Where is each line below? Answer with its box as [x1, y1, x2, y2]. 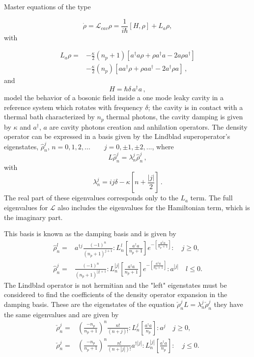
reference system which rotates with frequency [4, 102, 143, 112]
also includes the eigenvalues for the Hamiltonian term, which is [57, 202, 250, 213]
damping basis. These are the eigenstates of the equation [4, 299, 175, 309]
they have [214, 299, 243, 309]
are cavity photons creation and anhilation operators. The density [49, 121, 248, 132]
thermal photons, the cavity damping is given [106, 111, 243, 122]
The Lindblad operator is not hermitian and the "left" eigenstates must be [4, 279, 227, 290]
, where [152, 141, 174, 151]
